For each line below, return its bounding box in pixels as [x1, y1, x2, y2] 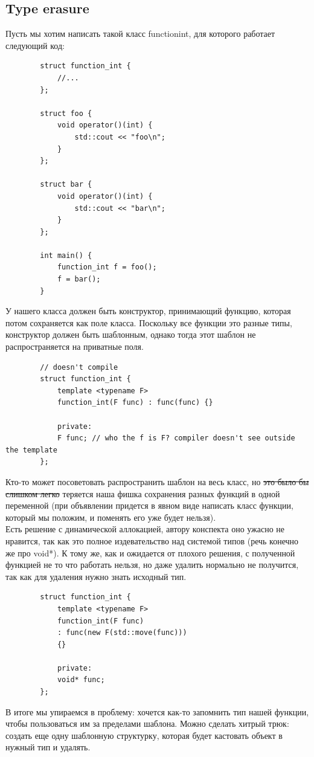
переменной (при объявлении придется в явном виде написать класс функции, [5, 499, 293, 512]
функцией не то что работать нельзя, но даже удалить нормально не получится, [5, 558, 299, 571]
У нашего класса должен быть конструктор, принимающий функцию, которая [5, 304, 291, 317]
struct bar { [40, 180, 92, 189]
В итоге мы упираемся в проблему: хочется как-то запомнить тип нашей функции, [5, 705, 309, 718]
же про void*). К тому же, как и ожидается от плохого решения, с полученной [5, 546, 295, 559]
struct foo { [40, 109, 92, 118]
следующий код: [5, 39, 65, 51]
